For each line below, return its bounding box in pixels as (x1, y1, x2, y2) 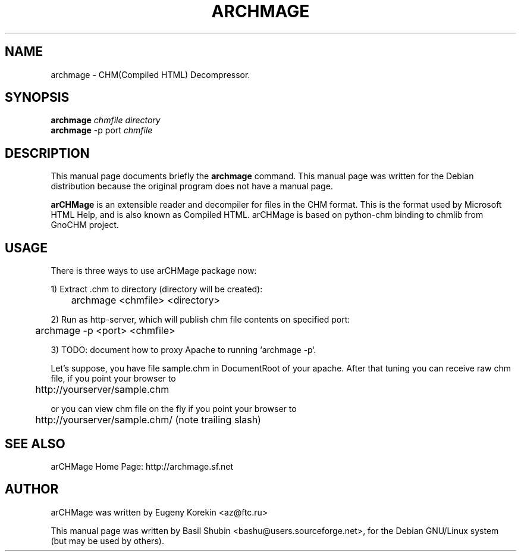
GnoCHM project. (51, 220, 119, 230)
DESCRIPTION (5, 145, 90, 161)
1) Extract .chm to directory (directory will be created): (51, 284, 263, 295)
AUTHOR (5, 482, 59, 497)
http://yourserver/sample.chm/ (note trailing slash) (35, 414, 261, 426)
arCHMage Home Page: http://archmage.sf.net (51, 461, 234, 471)
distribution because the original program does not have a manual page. (51, 181, 333, 192)
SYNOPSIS (5, 90, 70, 105)
